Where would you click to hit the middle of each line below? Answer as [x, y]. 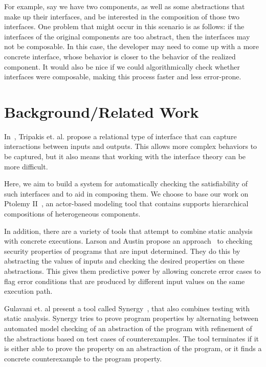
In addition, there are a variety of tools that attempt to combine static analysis [128, 231]
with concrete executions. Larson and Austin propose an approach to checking [128, 241]
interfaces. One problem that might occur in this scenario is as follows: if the [124, 26]
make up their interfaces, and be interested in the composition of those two [122, 16]
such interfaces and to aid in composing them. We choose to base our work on [126, 193]
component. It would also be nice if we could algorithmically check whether [122, 66]
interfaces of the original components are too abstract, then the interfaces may [127, 36]
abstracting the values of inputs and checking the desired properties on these [124, 261]
